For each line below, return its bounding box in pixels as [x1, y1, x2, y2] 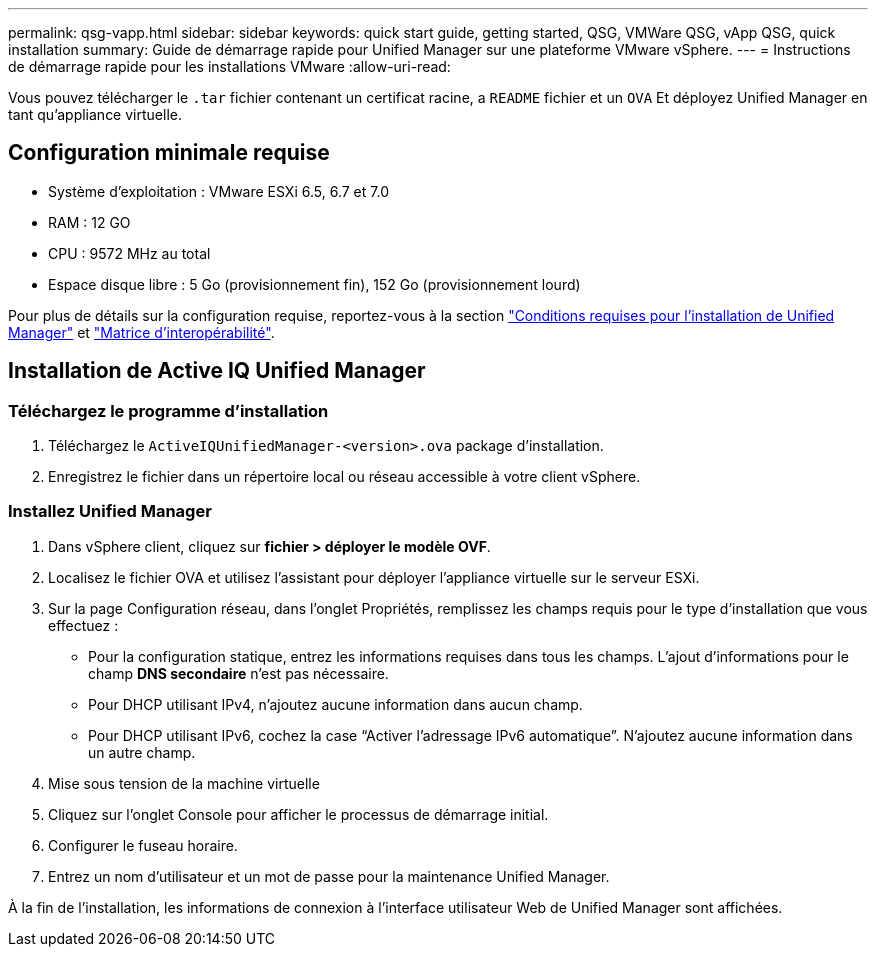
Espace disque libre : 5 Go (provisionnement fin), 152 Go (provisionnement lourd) [48, 275, 581, 293]
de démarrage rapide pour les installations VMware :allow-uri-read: [8, 58, 451, 75]
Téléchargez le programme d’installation [8, 400, 329, 421]
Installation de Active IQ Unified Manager [8, 358, 426, 384]
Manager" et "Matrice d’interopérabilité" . [8, 323, 275, 341]
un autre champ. [88, 743, 196, 761]
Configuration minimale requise [8, 140, 330, 166]
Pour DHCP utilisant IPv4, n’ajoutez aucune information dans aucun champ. [88, 695, 583, 713]
